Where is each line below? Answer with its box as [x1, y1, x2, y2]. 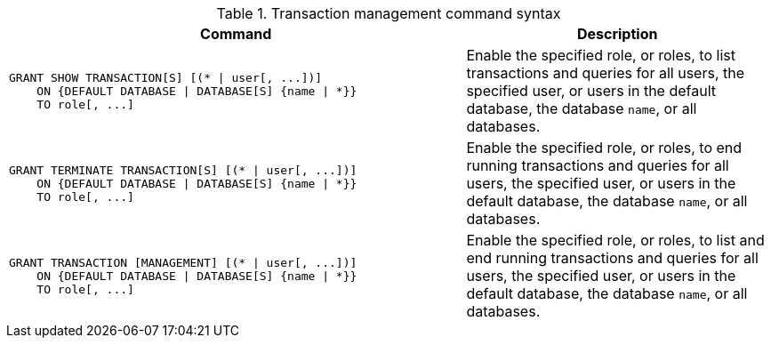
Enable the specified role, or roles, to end [466, 139, 743, 156]
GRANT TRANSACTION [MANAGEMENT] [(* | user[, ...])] [9, 255, 357, 269]
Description [576, 25, 658, 43]
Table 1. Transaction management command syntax [216, 4, 561, 22]
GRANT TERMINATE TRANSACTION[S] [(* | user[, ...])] [9, 163, 357, 177]
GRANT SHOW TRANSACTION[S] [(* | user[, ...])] [9, 70, 323, 84]
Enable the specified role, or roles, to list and [466, 231, 765, 249]
